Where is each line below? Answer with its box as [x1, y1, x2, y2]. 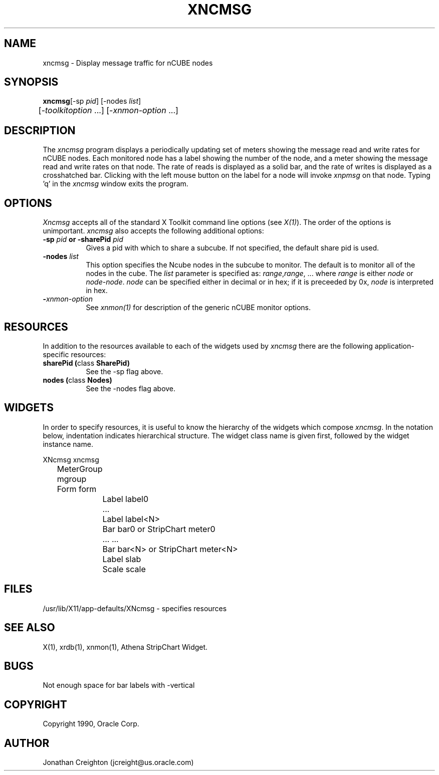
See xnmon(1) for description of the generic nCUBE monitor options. [86, 303, 311, 312]
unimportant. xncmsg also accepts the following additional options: [43, 226, 264, 235]
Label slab [102, 554, 141, 564]
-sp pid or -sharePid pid [43, 235, 123, 244]
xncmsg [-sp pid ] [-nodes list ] [43, 97, 141, 106]
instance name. [43, 439, 93, 448]
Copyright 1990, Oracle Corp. [43, 719, 139, 728]
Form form [57, 483, 97, 494]
